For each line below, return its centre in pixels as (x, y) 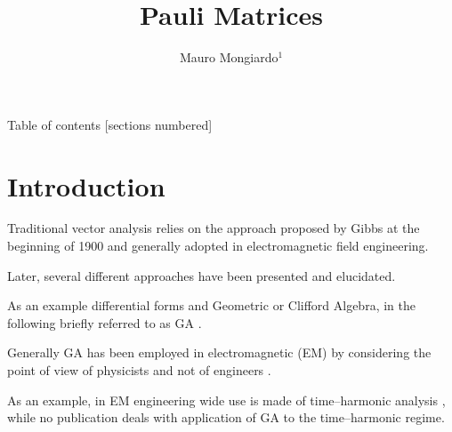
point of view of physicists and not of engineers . (139, 370)
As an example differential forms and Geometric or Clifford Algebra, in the (211, 305)
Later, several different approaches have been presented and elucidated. (202, 275)
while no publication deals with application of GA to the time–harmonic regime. (226, 417)
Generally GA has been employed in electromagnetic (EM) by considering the (219, 352)
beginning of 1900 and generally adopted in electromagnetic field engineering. (218, 246)
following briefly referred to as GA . (105, 322)
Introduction (86, 185)
